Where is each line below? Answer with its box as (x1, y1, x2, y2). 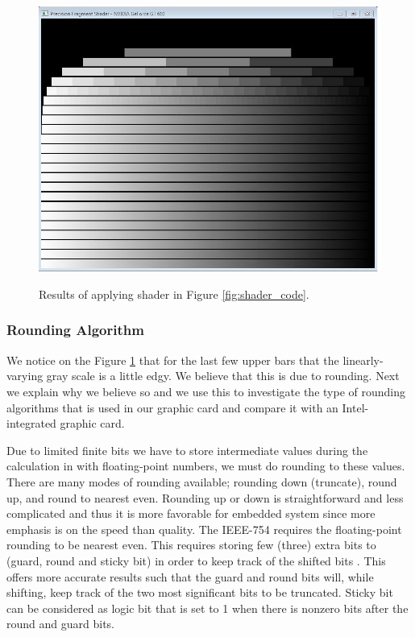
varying (6, 367, 44, 384)
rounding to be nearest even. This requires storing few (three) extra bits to (6, 536, 376, 553)
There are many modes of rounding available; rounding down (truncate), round (6, 473, 397, 490)
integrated (6, 415, 56, 432)
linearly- (342, 351, 384, 368)
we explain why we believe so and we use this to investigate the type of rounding (6, 383, 405, 399)
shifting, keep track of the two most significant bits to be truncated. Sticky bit (6, 584, 393, 601)
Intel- (342, 399, 369, 416)
